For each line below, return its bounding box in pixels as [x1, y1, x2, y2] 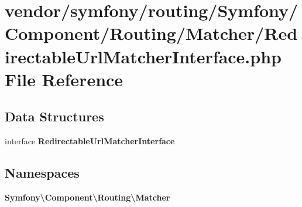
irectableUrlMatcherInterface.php [5, 44, 282, 68]
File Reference [5, 67, 123, 91]
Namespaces [5, 164, 80, 182]
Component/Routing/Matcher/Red [5, 21, 298, 45]
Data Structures [5, 107, 104, 125]
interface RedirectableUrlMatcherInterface [5, 135, 175, 147]
